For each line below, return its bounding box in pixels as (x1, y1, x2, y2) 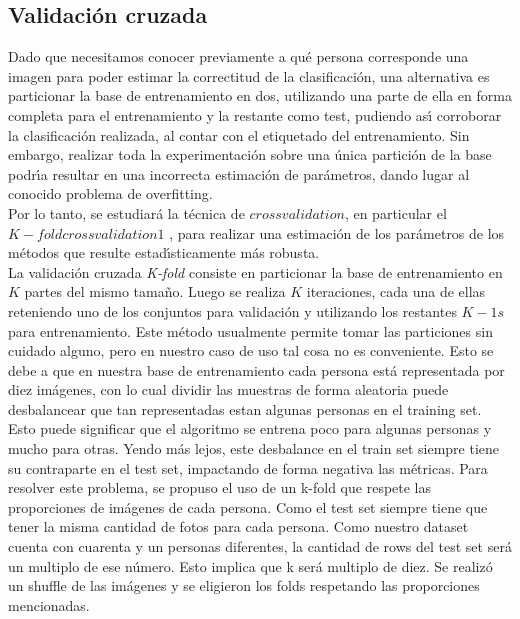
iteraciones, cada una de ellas (306, 281, 486, 302)
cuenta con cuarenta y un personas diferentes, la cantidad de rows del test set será (8, 536, 512, 557)
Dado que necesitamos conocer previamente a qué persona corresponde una (8, 46, 469, 67)
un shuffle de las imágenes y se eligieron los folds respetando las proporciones (8, 575, 480, 596)
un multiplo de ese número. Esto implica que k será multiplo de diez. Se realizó (8, 555, 493, 576)
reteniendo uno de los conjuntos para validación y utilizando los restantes (8, 300, 457, 321)
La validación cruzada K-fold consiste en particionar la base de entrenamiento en (8, 261, 503, 282)
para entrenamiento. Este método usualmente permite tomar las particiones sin (8, 320, 493, 341)
